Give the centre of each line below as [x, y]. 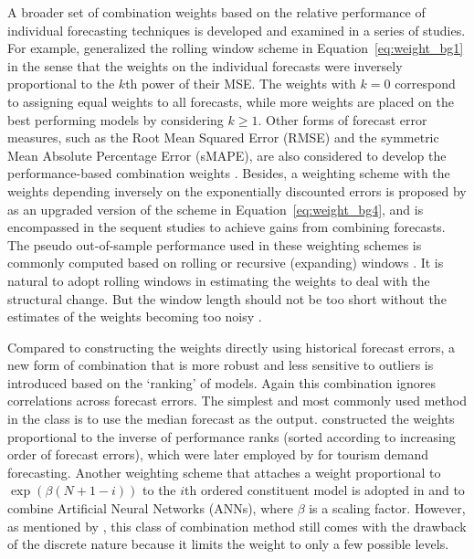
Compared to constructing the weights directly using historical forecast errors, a [231, 347]
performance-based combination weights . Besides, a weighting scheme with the [229, 173]
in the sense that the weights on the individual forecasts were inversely [205, 65]
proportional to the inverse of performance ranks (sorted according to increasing [232, 436]
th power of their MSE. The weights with [241, 84]
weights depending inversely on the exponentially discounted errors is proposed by [237, 190]
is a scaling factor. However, [387, 508]
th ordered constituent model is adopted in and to [325, 490]
